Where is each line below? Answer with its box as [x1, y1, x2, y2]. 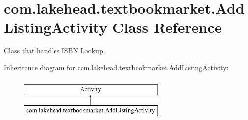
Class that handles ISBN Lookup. [4, 46, 105, 56]
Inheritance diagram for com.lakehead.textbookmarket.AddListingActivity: [4, 62, 229, 72]
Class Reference [112, 17, 222, 37]
